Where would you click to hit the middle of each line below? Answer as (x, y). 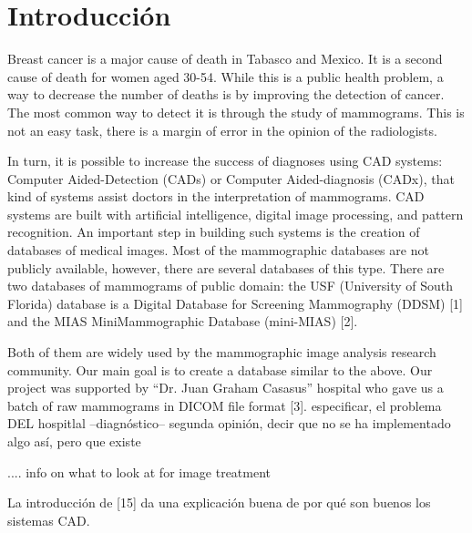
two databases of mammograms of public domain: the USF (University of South (231, 286)
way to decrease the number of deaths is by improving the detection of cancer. (226, 94)
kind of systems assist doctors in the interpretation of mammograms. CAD (216, 196)
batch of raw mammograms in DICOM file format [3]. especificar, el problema (225, 405)
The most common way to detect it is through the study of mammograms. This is (236, 112)
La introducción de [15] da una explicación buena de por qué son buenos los (219, 502)
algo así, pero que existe (74, 441)
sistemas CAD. (49, 520)
